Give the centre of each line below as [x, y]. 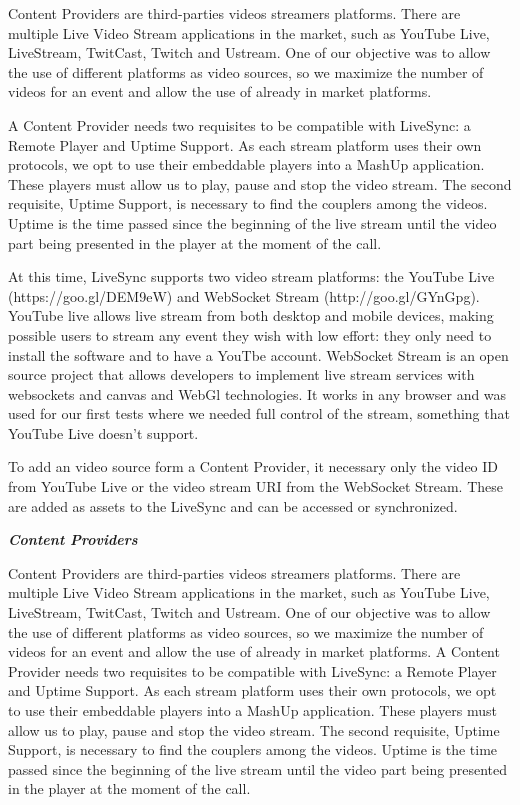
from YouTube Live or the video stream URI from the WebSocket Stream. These [255, 486]
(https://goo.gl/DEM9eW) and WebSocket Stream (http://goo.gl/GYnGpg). [244, 295]
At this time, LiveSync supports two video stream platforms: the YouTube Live [251, 276]
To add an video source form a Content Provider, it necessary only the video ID [253, 466]
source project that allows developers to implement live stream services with [241, 374]
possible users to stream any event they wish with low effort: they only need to [250, 334]
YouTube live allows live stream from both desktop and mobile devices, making [251, 315]
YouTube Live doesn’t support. [103, 432]
